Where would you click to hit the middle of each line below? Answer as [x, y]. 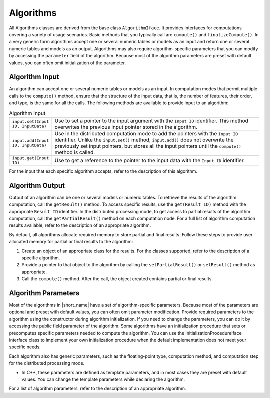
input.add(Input [31, 141]
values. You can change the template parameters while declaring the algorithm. [103, 379]
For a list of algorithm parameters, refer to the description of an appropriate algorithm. [98, 389]
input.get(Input [31, 158]
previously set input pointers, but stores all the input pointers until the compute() [148, 146]
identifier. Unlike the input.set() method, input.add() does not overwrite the [144, 140]
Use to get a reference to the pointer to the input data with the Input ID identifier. [150, 160]
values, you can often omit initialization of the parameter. [68, 63]
